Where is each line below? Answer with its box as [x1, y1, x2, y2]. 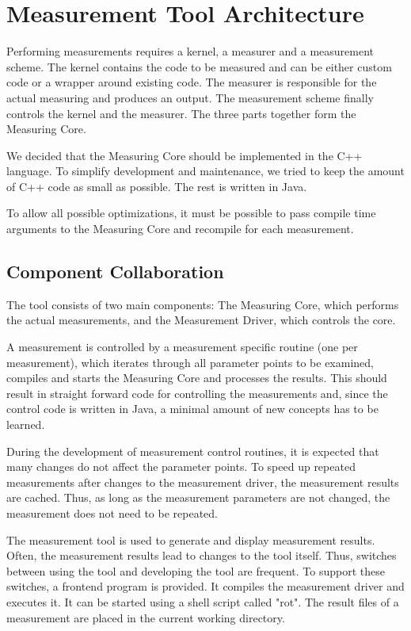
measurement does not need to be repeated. [6, 504, 218, 521]
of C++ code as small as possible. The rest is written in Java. [6, 178, 307, 194]
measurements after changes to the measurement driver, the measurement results [6, 473, 399, 490]
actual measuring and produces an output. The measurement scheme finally [6, 89, 374, 105]
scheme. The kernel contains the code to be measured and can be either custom [6, 58, 392, 75]
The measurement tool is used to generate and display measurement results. [6, 531, 375, 548]
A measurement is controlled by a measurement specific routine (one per [6, 338, 358, 355]
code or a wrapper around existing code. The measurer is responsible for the [6, 74, 377, 90]
